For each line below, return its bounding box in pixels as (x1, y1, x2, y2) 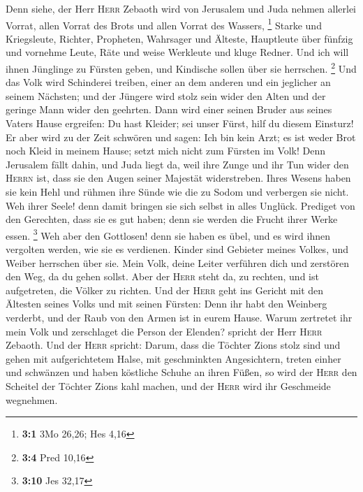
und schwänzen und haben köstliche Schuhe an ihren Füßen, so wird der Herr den (6, 365, 357, 379)
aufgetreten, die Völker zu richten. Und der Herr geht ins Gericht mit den (6, 282, 324, 297)
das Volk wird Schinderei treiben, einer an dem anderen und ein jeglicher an (6, 75, 331, 89)
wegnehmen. (6, 392, 58, 407)
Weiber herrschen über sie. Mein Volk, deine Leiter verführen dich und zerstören (6, 255, 349, 270)
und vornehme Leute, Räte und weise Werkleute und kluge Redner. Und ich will (6, 45, 349, 59)
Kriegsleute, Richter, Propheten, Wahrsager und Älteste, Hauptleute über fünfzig (6, 31, 353, 45)
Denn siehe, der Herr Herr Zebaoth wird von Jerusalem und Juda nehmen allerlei (6, 1, 357, 15)
